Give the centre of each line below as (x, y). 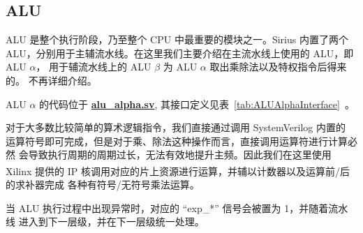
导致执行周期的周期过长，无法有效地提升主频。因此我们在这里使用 (180, 155)
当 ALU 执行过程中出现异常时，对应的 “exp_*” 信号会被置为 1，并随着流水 (177, 208)
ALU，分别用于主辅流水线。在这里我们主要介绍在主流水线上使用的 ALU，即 (180, 53)
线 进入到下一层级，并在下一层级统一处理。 (105, 221)
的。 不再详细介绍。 (51, 80)
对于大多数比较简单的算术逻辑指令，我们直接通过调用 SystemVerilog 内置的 (176, 127)
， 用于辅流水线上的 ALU (94, 67)
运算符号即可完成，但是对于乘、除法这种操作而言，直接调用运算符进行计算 (177, 141)
